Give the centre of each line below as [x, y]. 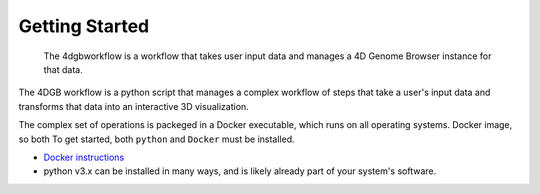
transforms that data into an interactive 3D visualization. [133, 106]
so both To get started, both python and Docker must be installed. [156, 139]
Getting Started [84, 26]
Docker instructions [84, 157]
